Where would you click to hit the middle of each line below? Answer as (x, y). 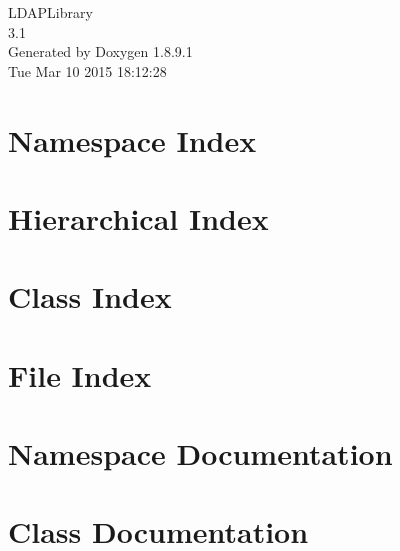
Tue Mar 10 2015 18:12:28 (87, 70)
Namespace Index (132, 139)
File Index (80, 374)
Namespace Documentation (200, 453)
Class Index (90, 296)
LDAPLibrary (50, 12)
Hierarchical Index (138, 217)
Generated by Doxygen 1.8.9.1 (100, 51)
